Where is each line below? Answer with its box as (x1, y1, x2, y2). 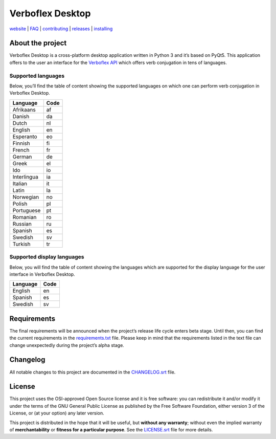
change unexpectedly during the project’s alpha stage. (9, 342, 125, 348)
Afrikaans (12, 106, 36, 113)
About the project (9, 39, 67, 48)
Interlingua (12, 173, 38, 180)
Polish (12, 200, 28, 207)
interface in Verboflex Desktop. (9, 271, 75, 277)
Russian (12, 220, 32, 227)
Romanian (12, 213, 37, 221)
